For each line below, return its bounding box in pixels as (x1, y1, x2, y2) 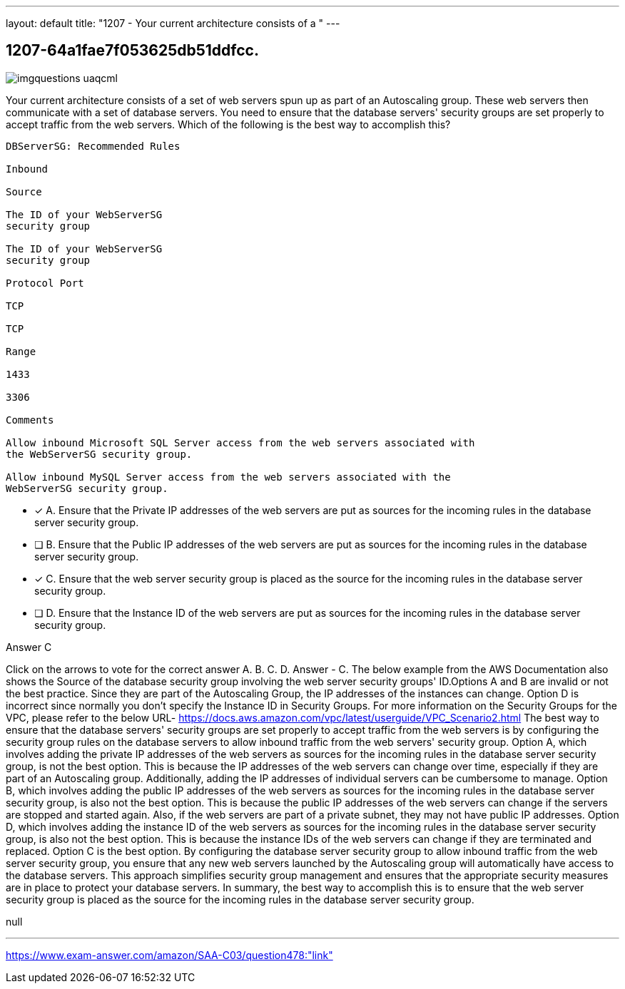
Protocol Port (6, 277, 84, 289)
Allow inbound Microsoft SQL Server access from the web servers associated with (6, 436, 475, 449)
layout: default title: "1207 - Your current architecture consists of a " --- (6, 17, 340, 29)
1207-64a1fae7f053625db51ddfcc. (6, 41, 259, 60)
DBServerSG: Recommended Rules (6, 140, 181, 152)
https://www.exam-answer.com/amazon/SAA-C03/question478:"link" (6, 948, 333, 961)
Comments (6, 414, 54, 426)
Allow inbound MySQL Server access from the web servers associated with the (6, 471, 451, 483)
